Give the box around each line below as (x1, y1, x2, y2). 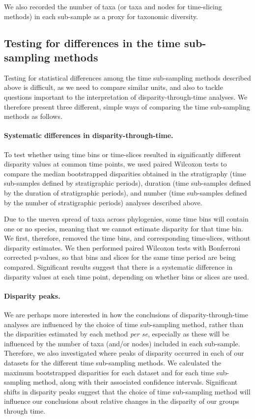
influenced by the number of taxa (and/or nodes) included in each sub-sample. (4, 338, 240, 348)
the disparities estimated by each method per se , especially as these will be (4, 329, 229, 339)
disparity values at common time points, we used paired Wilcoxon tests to (4, 159, 227, 169)
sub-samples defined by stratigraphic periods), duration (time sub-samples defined (4, 178, 251, 188)
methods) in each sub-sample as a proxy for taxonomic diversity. (4, 11, 198, 21)
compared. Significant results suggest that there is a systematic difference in (4, 262, 233, 272)
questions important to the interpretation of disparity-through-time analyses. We (4, 91, 248, 102)
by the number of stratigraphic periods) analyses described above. (4, 197, 202, 207)
